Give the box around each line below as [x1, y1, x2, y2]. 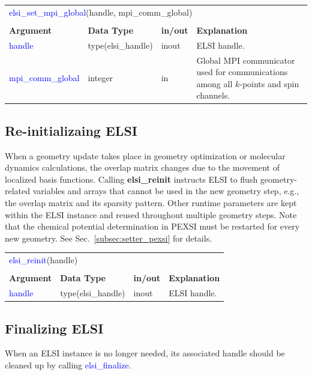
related [5, 184, 31, 197]
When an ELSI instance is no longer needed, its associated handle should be [5, 347, 285, 359]
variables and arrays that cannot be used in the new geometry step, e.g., [32, 184, 299, 197]
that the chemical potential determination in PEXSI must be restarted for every [5, 220, 300, 233]
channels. [196, 89, 230, 102]
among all [196, 77, 233, 90]
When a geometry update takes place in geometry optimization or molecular [5, 149, 286, 162]
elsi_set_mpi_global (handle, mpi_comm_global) [9, 5, 193, 18]
